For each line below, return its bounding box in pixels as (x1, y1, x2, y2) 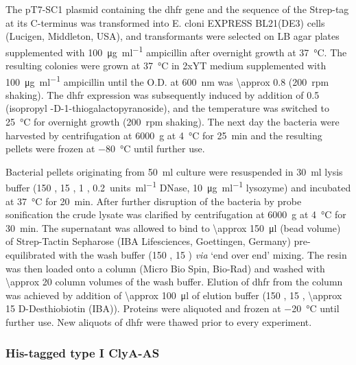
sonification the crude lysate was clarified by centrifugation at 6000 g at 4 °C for (5, 207, 346, 222)
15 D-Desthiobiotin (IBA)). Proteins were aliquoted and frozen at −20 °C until (5, 301, 340, 316)
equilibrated (5, 248, 56, 262)
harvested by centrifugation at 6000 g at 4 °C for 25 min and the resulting (5, 128, 322, 142)
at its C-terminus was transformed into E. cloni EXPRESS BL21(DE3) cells (5, 15, 325, 30)
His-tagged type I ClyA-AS (5, 344, 160, 361)
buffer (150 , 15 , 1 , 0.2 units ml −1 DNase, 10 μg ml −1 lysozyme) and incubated (5, 178, 351, 195)
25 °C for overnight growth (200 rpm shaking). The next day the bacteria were (5, 115, 340, 129)
